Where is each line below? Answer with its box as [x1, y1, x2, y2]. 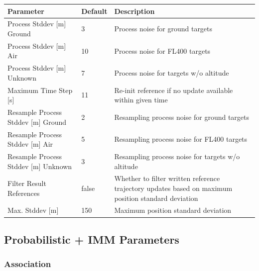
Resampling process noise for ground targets [114, 111, 250, 122]
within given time [114, 94, 168, 105]
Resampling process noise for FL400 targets [114, 134, 248, 144]
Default [81, 5, 108, 16]
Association [4, 258, 51, 270]
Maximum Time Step [7, 85, 73, 95]
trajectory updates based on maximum [114, 183, 233, 193]
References [7, 187, 40, 198]
